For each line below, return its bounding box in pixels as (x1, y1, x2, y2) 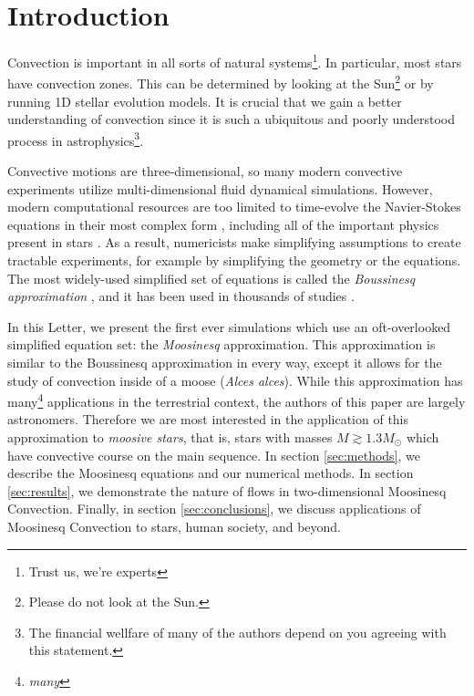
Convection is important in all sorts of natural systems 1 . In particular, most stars (7, 50, 462, 71)
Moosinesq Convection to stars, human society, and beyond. (7, 517, 341, 535)
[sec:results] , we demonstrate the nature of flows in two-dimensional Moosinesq (7, 481, 447, 500)
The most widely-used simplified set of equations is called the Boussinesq (7, 268, 416, 287)
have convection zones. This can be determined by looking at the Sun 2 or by (7, 71, 434, 93)
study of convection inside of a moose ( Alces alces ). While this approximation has (7, 370, 463, 390)
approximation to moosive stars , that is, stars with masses (7, 428, 333, 447)
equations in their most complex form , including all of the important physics (7, 214, 439, 234)
